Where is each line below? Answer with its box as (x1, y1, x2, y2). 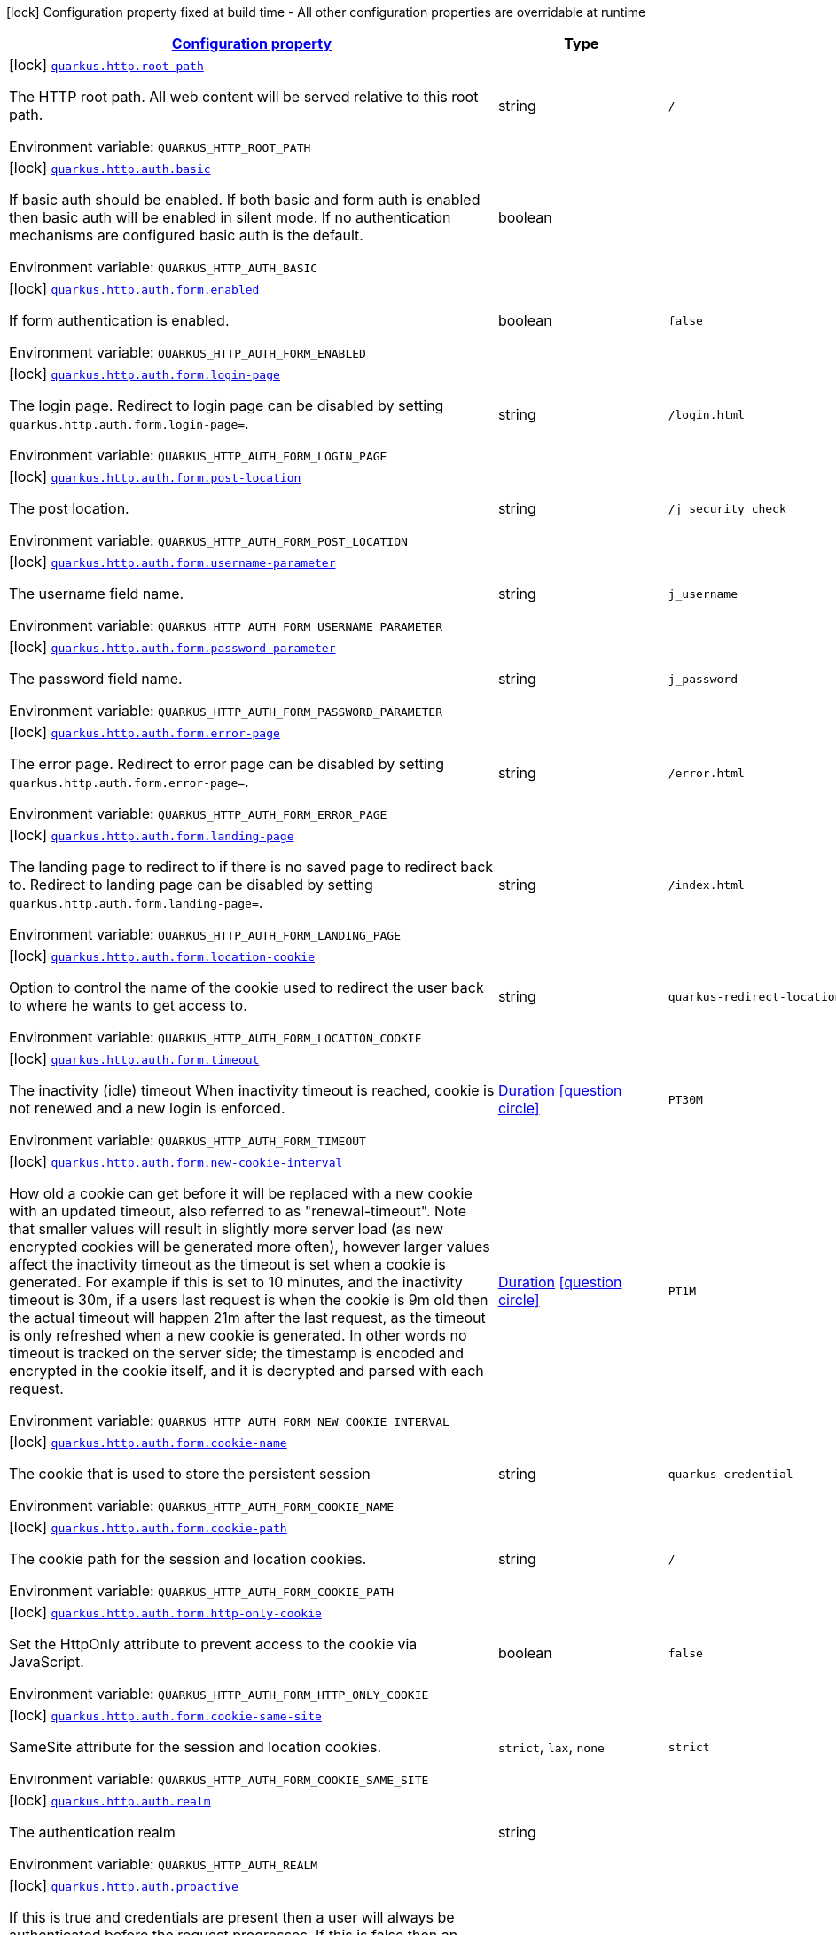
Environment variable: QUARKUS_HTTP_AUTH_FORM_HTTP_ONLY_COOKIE (9, 1685, 429, 1703)
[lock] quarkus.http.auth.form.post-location (9, 468, 301, 485)
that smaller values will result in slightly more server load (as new (9, 1220, 444, 1238)
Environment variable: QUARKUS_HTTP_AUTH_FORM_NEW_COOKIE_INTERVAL (9, 1412, 449, 1429)
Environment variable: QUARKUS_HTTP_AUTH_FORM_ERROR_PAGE (9, 805, 387, 822)
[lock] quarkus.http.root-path (9, 56, 204, 74)
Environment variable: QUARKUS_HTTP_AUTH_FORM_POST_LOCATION (9, 531, 408, 549)
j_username (668, 586, 738, 601)
